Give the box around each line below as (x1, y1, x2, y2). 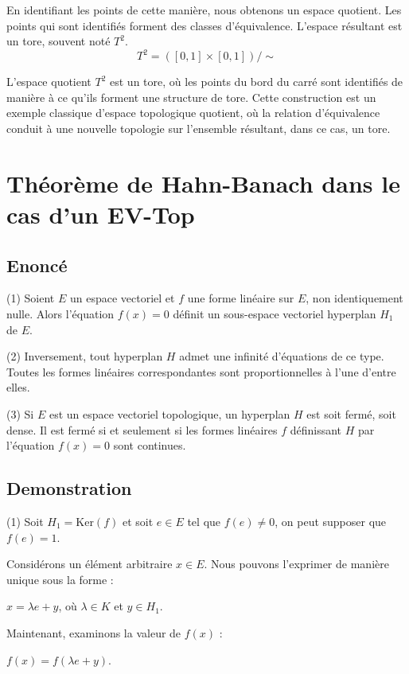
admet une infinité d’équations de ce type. (179, 348, 384, 364)
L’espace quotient (6, 73, 92, 90)
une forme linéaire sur (187, 290, 294, 306)
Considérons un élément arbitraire (6, 555, 173, 572)
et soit (122, 512, 154, 529)
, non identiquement (306, 290, 403, 306)
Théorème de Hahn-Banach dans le (6, 166, 400, 199)
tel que (187, 512, 221, 529)
